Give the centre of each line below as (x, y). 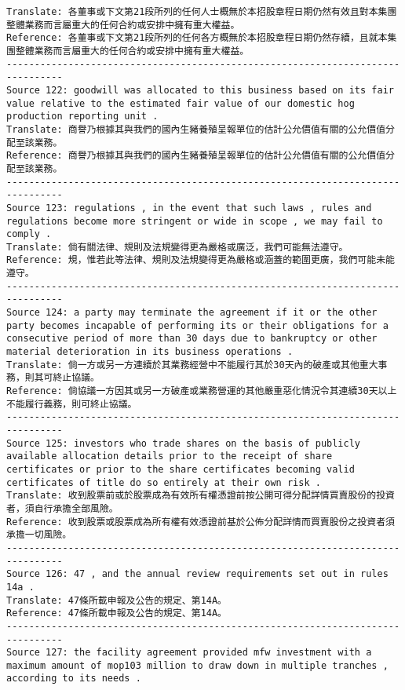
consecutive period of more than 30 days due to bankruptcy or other (192, 339)
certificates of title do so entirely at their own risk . (164, 482)
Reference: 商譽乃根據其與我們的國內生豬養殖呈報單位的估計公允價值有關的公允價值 (196, 156)
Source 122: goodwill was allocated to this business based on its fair (200, 90)
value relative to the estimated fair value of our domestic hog (181, 103)
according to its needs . (74, 679)
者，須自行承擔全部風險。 (62, 508)
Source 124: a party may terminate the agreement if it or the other (192, 313)
